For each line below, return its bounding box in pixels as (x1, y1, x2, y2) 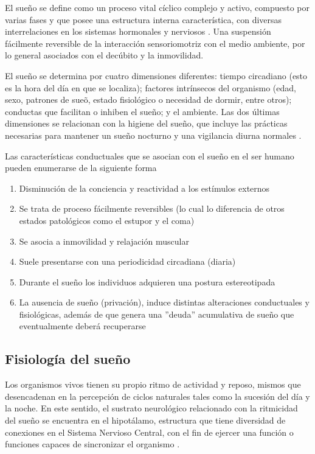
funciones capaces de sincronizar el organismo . (5, 438, 180, 450)
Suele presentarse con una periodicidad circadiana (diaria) (19, 255, 236, 268)
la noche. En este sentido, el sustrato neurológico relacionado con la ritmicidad (5, 402, 298, 414)
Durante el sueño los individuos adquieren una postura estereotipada (19, 275, 275, 288)
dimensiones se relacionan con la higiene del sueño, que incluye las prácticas (5, 117, 288, 130)
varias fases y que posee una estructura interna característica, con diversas (5, 13, 282, 26)
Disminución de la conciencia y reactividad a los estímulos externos (19, 181, 270, 194)
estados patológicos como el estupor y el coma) (19, 214, 195, 226)
